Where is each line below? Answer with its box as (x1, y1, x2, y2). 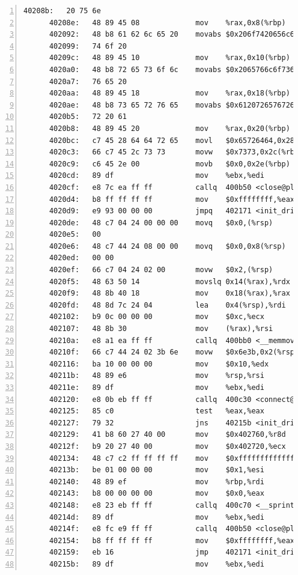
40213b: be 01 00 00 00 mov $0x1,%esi (49, 466, 264, 475)
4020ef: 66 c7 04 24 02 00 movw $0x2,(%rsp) (49, 266, 273, 275)
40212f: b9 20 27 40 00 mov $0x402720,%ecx (49, 442, 286, 451)
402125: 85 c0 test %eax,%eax (49, 407, 264, 416)
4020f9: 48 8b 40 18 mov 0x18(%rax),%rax (49, 289, 290, 298)
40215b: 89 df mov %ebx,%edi (49, 559, 264, 568)
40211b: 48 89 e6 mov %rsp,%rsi (49, 371, 264, 380)
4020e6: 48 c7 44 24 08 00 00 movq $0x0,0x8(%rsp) (49, 242, 286, 251)
